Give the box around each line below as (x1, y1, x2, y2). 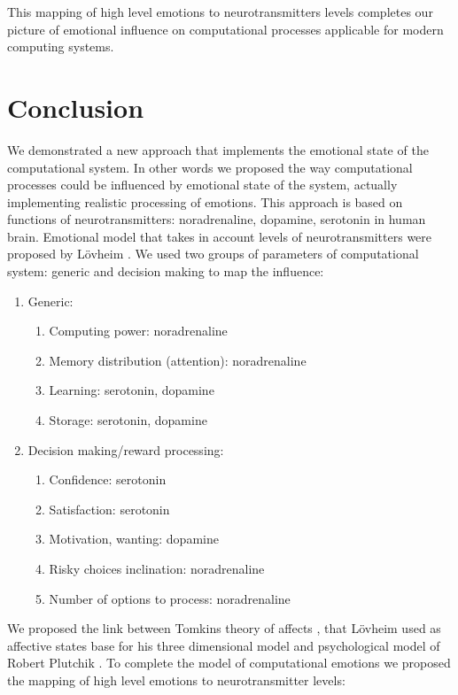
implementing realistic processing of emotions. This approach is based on (7, 192, 403, 211)
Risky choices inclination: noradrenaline (49, 560, 265, 577)
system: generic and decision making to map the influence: (7, 262, 324, 281)
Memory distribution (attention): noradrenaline (49, 351, 307, 369)
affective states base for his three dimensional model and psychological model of (7, 636, 440, 654)
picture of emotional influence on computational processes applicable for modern (7, 19, 444, 38)
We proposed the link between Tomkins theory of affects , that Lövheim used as (7, 619, 441, 637)
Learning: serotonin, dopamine (49, 381, 214, 399)
